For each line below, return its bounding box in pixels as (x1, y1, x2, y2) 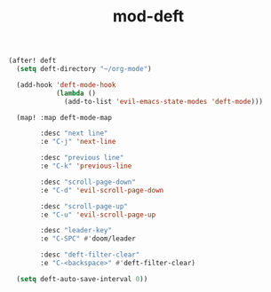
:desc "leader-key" (40, 226, 113, 235)
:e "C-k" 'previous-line (40, 162, 132, 170)
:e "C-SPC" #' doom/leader (40, 234, 137, 243)
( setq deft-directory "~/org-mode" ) (16, 65, 152, 74)
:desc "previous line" (40, 154, 124, 162)
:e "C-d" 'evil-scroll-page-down (40, 185, 164, 194)
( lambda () (55, 89, 97, 98)
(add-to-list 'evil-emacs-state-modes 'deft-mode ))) (64, 97, 264, 106)
